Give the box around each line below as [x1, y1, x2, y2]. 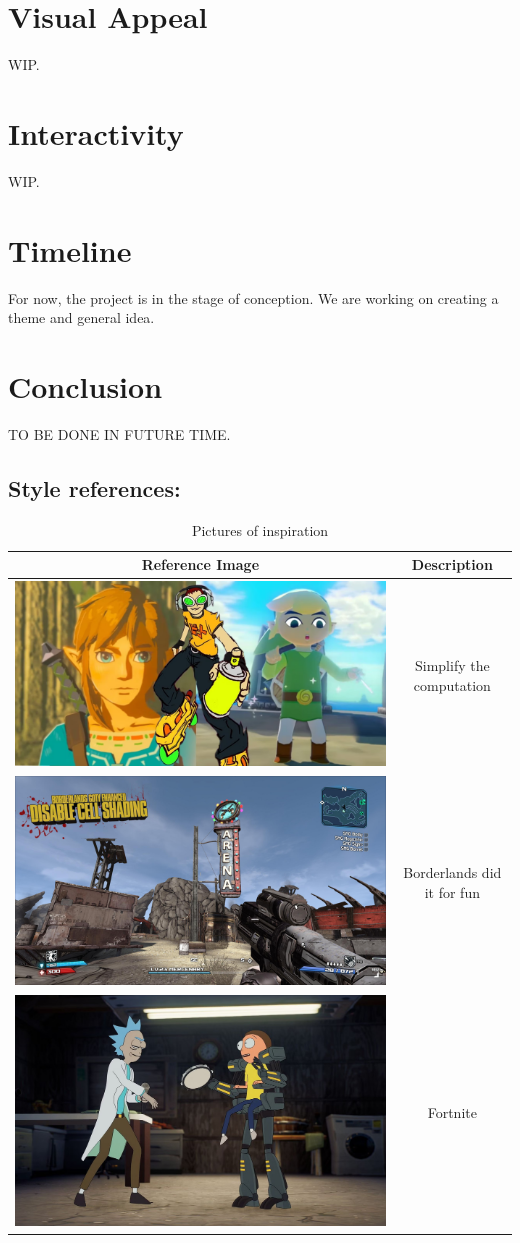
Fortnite [427, 1101, 477, 1122]
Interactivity [8, 112, 184, 153]
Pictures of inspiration [191, 519, 329, 540]
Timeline [8, 229, 132, 270]
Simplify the [414, 655, 490, 676]
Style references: [8, 472, 181, 503]
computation [413, 675, 491, 696]
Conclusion [8, 365, 163, 406]
